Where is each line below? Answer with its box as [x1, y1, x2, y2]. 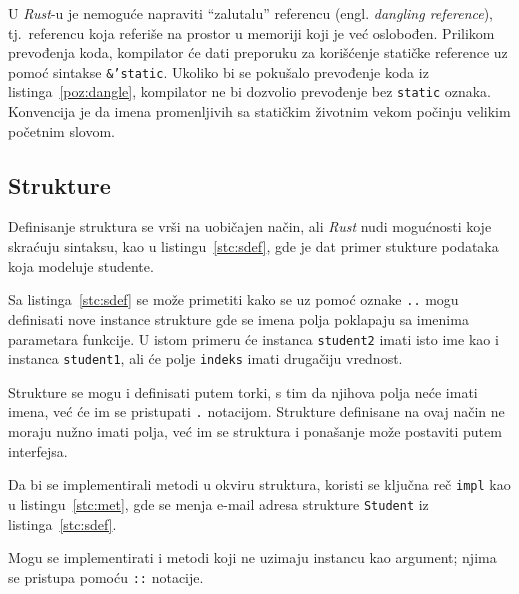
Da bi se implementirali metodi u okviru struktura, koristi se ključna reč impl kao [8, 474, 511, 495]
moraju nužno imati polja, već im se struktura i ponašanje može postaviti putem [8, 421, 502, 442]
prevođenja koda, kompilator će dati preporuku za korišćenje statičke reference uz [8, 42, 508, 63]
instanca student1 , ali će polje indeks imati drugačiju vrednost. [8, 348, 403, 369]
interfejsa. [8, 440, 68, 461]
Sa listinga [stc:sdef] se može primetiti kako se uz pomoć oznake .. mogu [8, 289, 459, 310]
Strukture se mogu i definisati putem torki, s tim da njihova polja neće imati [8, 381, 478, 402]
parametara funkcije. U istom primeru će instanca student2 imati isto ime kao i [8, 328, 499, 349]
